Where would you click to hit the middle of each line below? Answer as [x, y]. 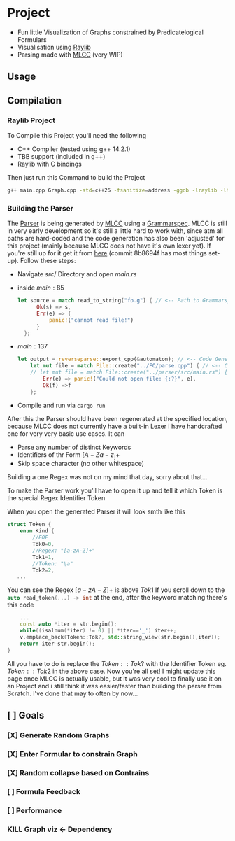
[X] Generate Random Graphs [58, 735]
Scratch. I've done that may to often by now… [73, 693]
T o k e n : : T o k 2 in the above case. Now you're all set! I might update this [112, 671]
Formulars [32, 39]
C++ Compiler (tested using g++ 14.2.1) [74, 149]
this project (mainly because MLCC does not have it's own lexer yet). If [109, 246]
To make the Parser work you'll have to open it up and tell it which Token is [115, 490]
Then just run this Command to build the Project [76, 178]
